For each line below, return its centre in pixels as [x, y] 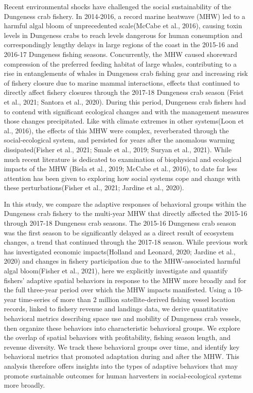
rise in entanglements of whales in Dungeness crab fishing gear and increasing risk [126, 73]
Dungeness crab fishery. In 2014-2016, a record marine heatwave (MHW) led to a [125, 16]
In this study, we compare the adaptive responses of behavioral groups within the [125, 204]
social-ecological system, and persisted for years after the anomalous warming [119, 140]
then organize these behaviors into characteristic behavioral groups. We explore [122, 328]
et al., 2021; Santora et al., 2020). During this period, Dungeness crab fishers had [125, 101]
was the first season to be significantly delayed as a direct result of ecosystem [119, 232]
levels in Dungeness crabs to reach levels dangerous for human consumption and [123, 35]
